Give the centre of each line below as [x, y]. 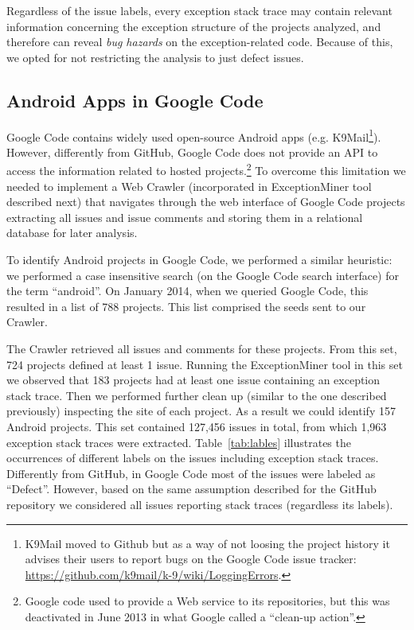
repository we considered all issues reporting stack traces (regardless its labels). [200, 504]
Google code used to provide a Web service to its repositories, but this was [207, 601]
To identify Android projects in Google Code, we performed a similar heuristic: [199, 260]
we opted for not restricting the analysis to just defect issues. [155, 57]
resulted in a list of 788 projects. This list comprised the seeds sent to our [186, 306]
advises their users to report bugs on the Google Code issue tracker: [191, 559]
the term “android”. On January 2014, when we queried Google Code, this [187, 291]
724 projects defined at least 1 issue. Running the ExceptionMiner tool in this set [205, 364]
